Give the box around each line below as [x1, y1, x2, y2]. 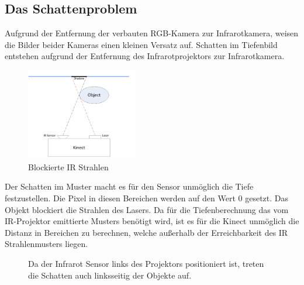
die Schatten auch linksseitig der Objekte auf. [28, 269, 192, 281]
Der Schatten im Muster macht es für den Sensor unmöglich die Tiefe [5, 180, 254, 193]
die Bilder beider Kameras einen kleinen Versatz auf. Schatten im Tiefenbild [5, 38, 278, 50]
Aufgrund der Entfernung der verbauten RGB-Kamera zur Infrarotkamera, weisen [5, 27, 299, 39]
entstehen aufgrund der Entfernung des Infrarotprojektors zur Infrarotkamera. [5, 50, 285, 62]
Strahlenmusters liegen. [5, 238, 88, 250]
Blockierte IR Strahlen [28, 160, 109, 173]
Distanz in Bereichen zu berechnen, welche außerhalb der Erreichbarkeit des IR [5, 226, 288, 238]
